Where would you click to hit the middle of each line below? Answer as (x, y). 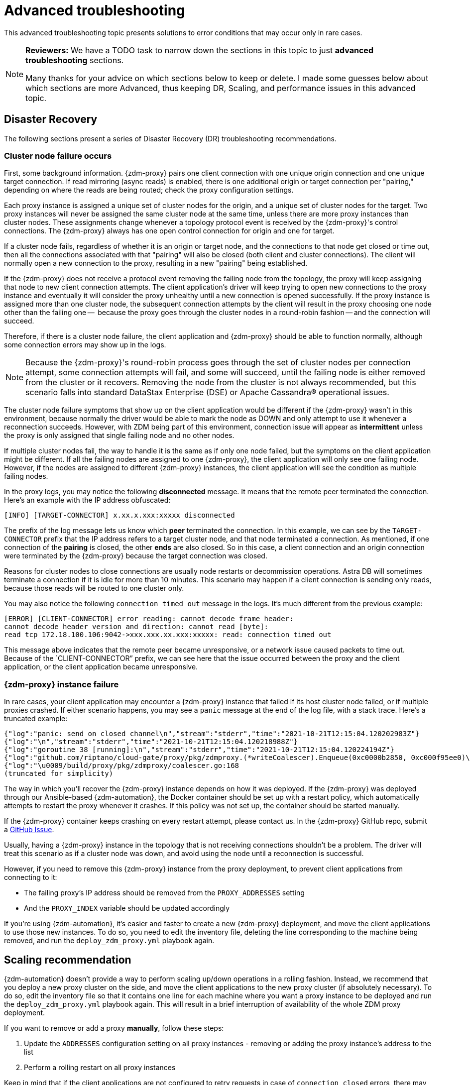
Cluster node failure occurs (58, 156)
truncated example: (36, 719)
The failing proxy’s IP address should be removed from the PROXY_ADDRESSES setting (164, 893)
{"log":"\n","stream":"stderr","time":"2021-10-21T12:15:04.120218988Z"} (151, 742)
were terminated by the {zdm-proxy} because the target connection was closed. (136, 556)
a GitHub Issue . (29, 830)
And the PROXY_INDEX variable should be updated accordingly (127, 908)
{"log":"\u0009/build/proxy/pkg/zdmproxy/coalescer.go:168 (122, 766)
